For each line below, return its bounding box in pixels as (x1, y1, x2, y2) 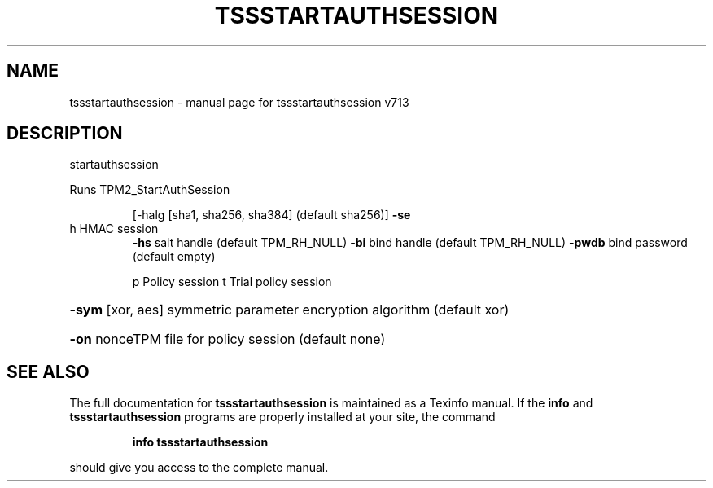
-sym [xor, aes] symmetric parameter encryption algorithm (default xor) (69, 301, 510, 319)
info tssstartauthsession (132, 435, 269, 450)
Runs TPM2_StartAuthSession (69, 182, 230, 197)
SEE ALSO (7, 361, 90, 382)
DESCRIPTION (7, 123, 123, 144)
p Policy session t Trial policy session (132, 275, 332, 289)
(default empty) (132, 249, 216, 264)
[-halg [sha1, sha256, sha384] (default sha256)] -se (132, 208, 411, 222)
